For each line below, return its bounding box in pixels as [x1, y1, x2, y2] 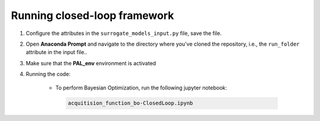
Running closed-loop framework [11, 9, 174, 22]
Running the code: [25, 71, 71, 78]
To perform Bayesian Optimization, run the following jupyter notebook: [55, 84, 228, 91]
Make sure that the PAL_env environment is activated [25, 59, 156, 66]
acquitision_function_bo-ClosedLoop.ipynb [68, 100, 193, 107]
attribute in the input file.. [25, 49, 87, 56]
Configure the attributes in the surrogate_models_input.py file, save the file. [25, 30, 222, 37]
